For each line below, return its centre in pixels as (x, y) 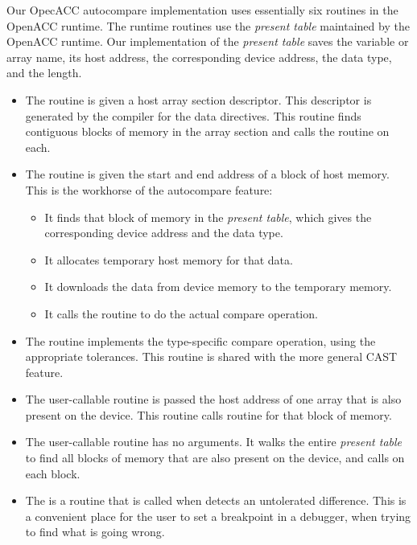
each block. (53, 473)
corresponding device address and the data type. (164, 233)
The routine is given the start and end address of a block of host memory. (207, 174)
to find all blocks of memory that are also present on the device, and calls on (215, 458)
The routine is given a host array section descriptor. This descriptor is (198, 99)
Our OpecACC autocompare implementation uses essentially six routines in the (202, 10)
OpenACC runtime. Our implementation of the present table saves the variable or (208, 41)
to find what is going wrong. (95, 532)
